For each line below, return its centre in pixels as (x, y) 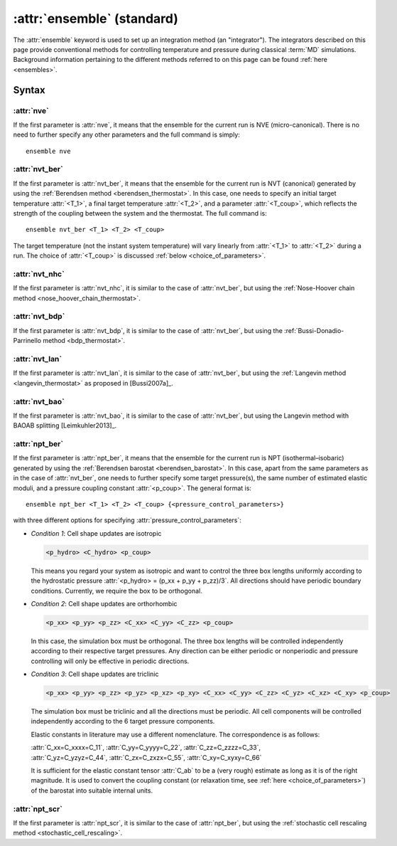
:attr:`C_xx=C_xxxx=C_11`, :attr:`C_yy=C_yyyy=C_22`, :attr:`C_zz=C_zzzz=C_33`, (146, 748)
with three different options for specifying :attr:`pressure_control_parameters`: (127, 520)
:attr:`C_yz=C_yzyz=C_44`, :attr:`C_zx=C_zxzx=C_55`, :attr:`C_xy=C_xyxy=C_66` (146, 757)
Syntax (29, 90)
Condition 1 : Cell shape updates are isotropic (96, 533)
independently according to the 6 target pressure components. (123, 721)
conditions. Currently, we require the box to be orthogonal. (116, 591)
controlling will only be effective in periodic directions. (110, 661)
